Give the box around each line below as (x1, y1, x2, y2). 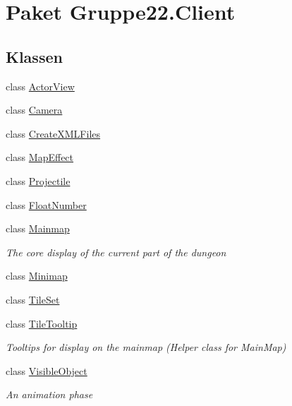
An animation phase (6, 387, 93, 402)
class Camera (6, 102, 63, 117)
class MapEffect (6, 150, 74, 165)
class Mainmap (6, 221, 70, 236)
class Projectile (6, 173, 71, 188)
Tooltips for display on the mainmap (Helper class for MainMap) (6, 340, 286, 354)
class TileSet (6, 292, 60, 306)
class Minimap (6, 268, 68, 283)
